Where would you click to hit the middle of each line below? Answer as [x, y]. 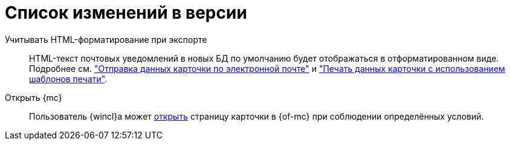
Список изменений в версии [126, 13]
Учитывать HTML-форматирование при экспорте [106, 39]
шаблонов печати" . [68, 79]
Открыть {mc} [34, 97]
